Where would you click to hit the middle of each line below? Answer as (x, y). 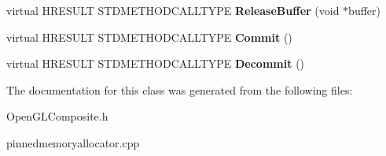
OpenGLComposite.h (57, 116)
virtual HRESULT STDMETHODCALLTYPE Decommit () (156, 63)
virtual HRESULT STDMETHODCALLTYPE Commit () (149, 37)
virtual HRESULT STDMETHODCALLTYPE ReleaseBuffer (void (173, 10)
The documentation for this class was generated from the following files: (180, 89)
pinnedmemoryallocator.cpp (73, 142)
